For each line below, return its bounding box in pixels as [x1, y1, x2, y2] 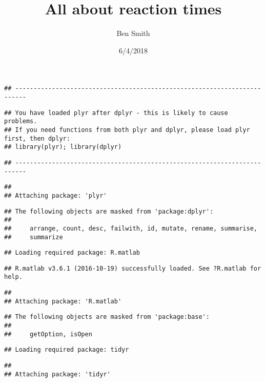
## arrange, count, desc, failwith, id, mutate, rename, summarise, [4, 224, 257, 232]
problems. [4, 118, 37, 125]
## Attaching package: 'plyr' [4, 192, 107, 199]
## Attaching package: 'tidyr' [4, 370, 111, 378]
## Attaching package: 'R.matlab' [4, 297, 122, 305]
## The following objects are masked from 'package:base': [4, 313, 210, 321]
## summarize [4, 233, 63, 241]
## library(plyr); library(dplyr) [4, 143, 122, 151]
